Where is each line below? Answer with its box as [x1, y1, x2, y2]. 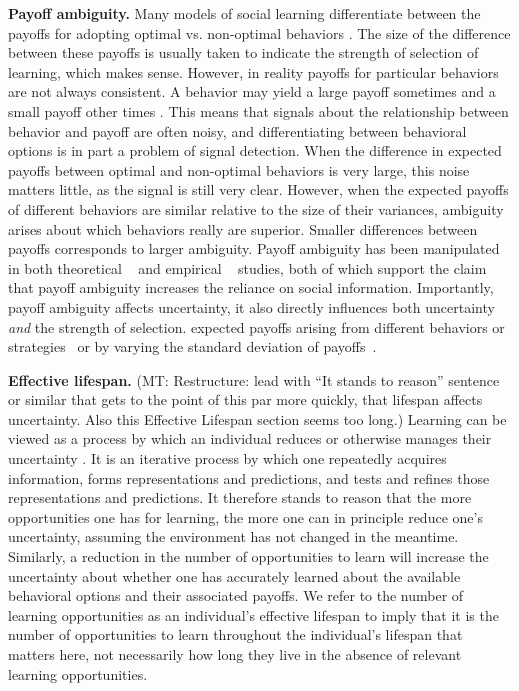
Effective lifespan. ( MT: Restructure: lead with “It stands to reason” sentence [8, 369, 500, 390]
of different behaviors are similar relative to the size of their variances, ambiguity [8, 198, 504, 219]
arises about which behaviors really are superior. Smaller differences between [8, 218, 478, 239]
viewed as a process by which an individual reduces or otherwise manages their [8, 428, 492, 449]
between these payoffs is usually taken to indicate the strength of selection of [8, 42, 479, 63]
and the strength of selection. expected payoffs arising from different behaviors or [8, 316, 505, 337]
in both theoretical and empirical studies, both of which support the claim [8, 257, 487, 278]
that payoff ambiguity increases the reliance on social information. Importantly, [8, 277, 494, 298]
